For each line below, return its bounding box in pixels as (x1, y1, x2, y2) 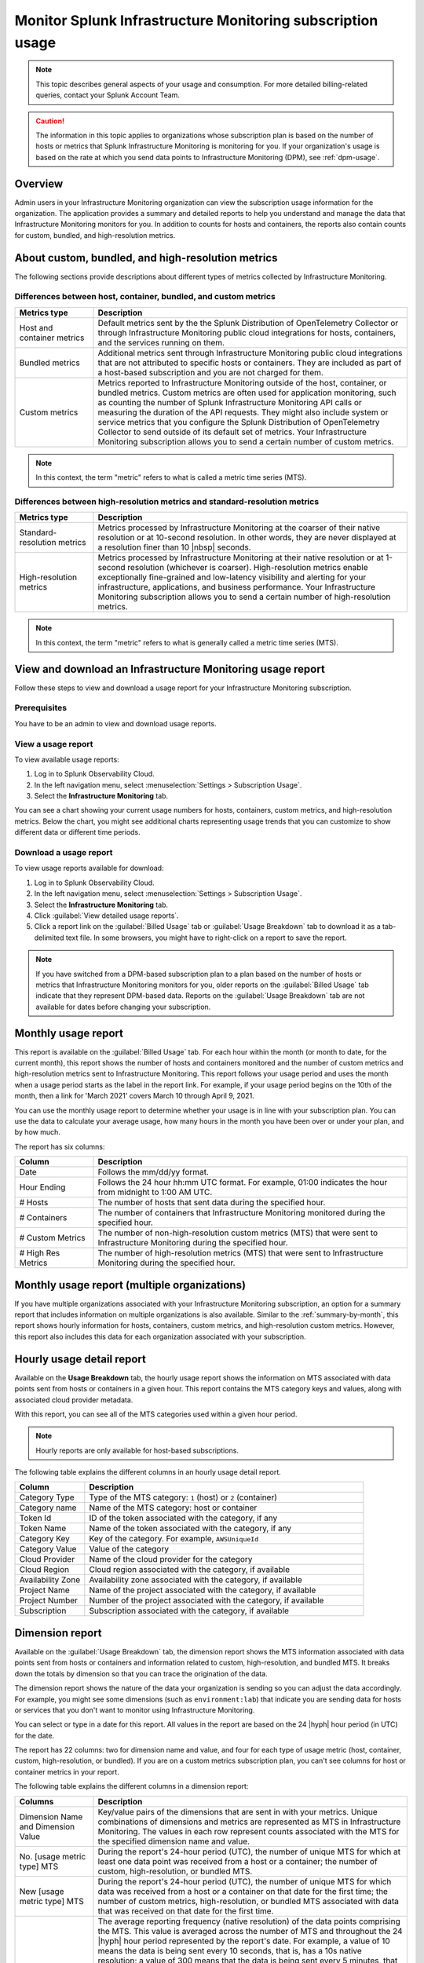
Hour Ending (19, 1182, 66, 1193)
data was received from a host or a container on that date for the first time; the (97, 1885, 389, 1896)
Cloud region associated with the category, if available (89, 1564, 291, 1575)
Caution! (35, 116, 65, 126)
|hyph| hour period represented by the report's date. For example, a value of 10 (97, 1936, 390, 1947)
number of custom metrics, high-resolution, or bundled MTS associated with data (97, 1895, 400, 1906)
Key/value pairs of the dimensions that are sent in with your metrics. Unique (97, 1806, 378, 1817)
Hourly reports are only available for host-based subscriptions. (35, 1446, 239, 1455)
